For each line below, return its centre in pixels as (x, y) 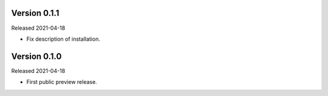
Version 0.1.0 (36, 56)
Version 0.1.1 (35, 13)
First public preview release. (62, 82)
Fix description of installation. (63, 39)
